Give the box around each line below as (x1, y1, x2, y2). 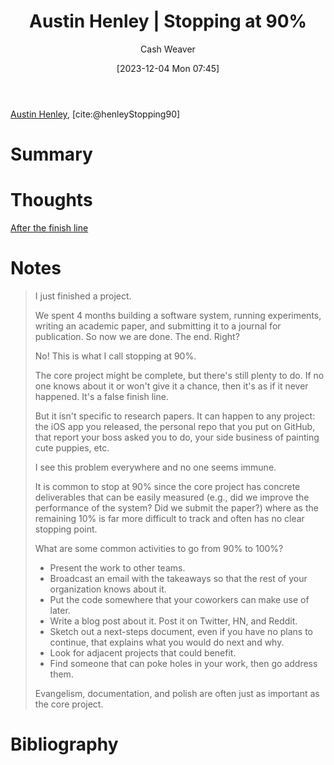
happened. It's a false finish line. (34, 391, 169, 402)
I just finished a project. (34, 290, 132, 302)
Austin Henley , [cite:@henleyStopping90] (10, 108, 181, 120)
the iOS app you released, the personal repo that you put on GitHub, (34, 421, 316, 432)
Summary (10, 143, 93, 166)
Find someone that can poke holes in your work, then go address (49, 658, 318, 669)
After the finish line (10, 222, 89, 234)
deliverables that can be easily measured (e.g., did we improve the (34, 491, 310, 503)
